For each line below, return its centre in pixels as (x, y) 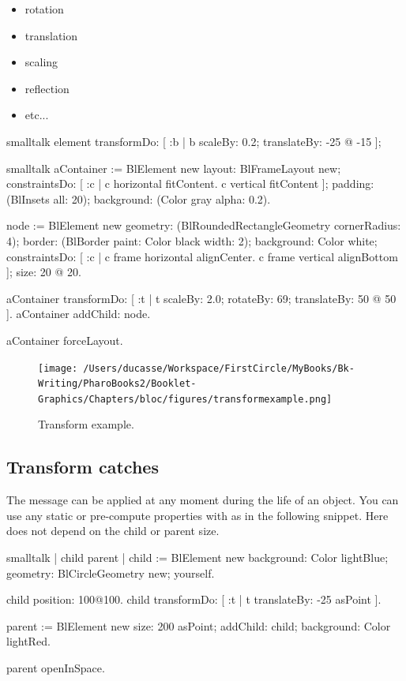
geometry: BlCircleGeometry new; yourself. (111, 572)
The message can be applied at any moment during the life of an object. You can (203, 500)
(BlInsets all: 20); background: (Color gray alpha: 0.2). (139, 198)
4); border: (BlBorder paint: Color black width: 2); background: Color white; (192, 240)
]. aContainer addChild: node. (79, 314)
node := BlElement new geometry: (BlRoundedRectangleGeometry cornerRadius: (204, 225)
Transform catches (83, 467)
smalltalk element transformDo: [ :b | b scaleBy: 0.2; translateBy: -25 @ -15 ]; (194, 141)
